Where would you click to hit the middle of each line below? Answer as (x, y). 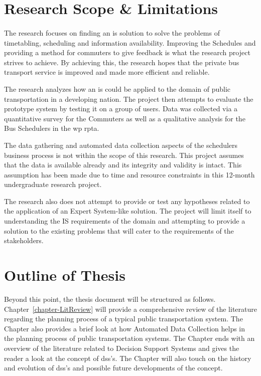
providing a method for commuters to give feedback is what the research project (127, 52)
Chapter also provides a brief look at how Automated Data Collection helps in (125, 328)
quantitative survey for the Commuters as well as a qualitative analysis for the (125, 118)
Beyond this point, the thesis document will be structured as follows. (110, 299)
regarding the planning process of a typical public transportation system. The (123, 319)
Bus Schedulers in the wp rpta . (52, 128)
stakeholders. (24, 240)
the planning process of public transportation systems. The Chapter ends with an (129, 338)
